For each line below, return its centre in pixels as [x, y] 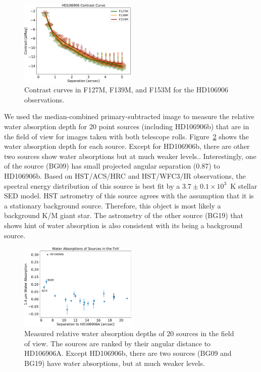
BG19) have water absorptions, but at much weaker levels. [115, 363]
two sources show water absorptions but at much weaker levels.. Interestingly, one [130, 156]
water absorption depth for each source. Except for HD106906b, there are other [127, 146]
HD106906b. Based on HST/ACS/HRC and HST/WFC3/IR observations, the [125, 176]
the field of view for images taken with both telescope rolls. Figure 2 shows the [126, 136]
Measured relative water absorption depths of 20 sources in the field [129, 333]
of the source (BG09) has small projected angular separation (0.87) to [112, 166]
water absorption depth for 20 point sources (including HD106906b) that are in [127, 126]
